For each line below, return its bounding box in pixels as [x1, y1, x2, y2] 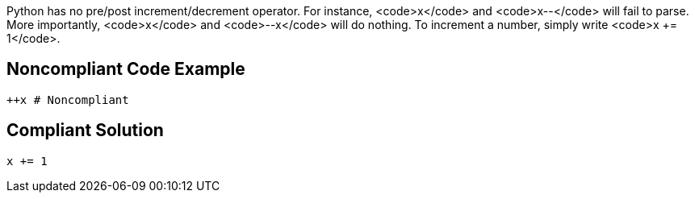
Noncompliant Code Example [6, 59, 245, 80]
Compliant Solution [6, 120, 164, 141]
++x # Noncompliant [6, 93, 129, 106]
